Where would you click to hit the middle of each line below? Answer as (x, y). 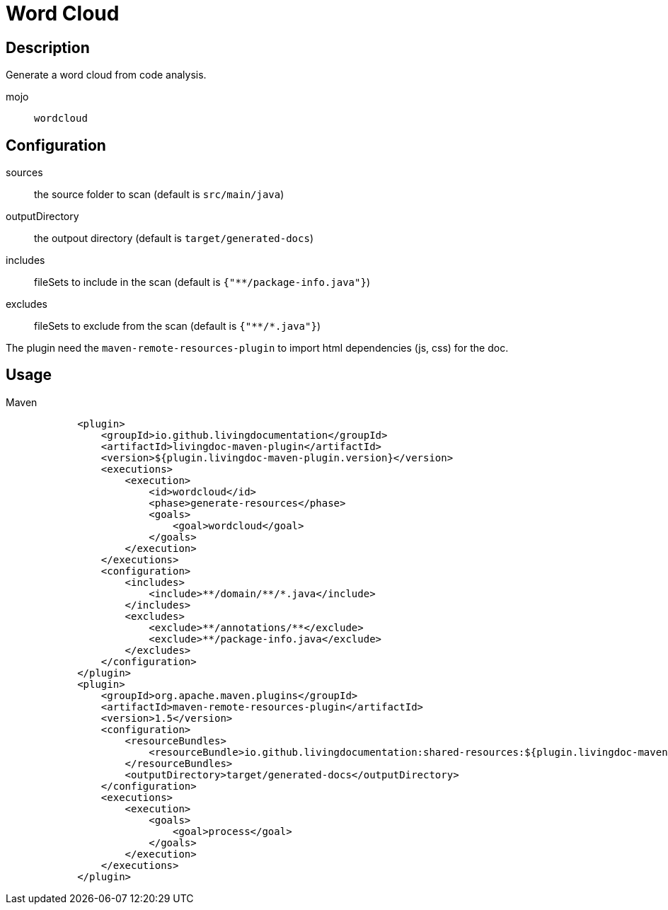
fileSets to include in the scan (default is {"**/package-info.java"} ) (202, 282)
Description (48, 47)
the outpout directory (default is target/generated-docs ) (174, 238)
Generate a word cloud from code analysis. (106, 75)
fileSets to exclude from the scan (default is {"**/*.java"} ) (178, 326)
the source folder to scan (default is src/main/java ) (159, 195)
